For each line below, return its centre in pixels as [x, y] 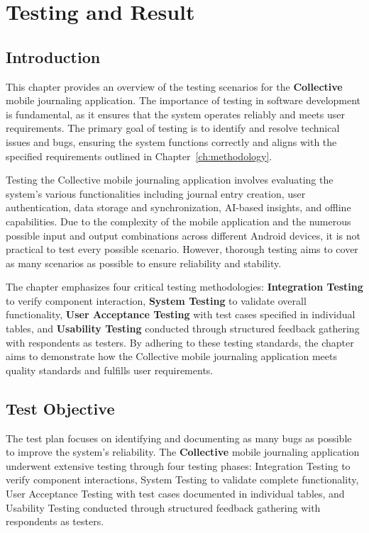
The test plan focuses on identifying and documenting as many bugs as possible [179, 438]
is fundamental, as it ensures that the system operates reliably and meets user [175, 114]
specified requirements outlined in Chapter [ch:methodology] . [139, 156]
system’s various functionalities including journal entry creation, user [156, 193]
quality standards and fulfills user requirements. [110, 370]
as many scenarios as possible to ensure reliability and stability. [144, 263]
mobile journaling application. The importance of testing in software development [183, 100]
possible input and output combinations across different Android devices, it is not [183, 235]
